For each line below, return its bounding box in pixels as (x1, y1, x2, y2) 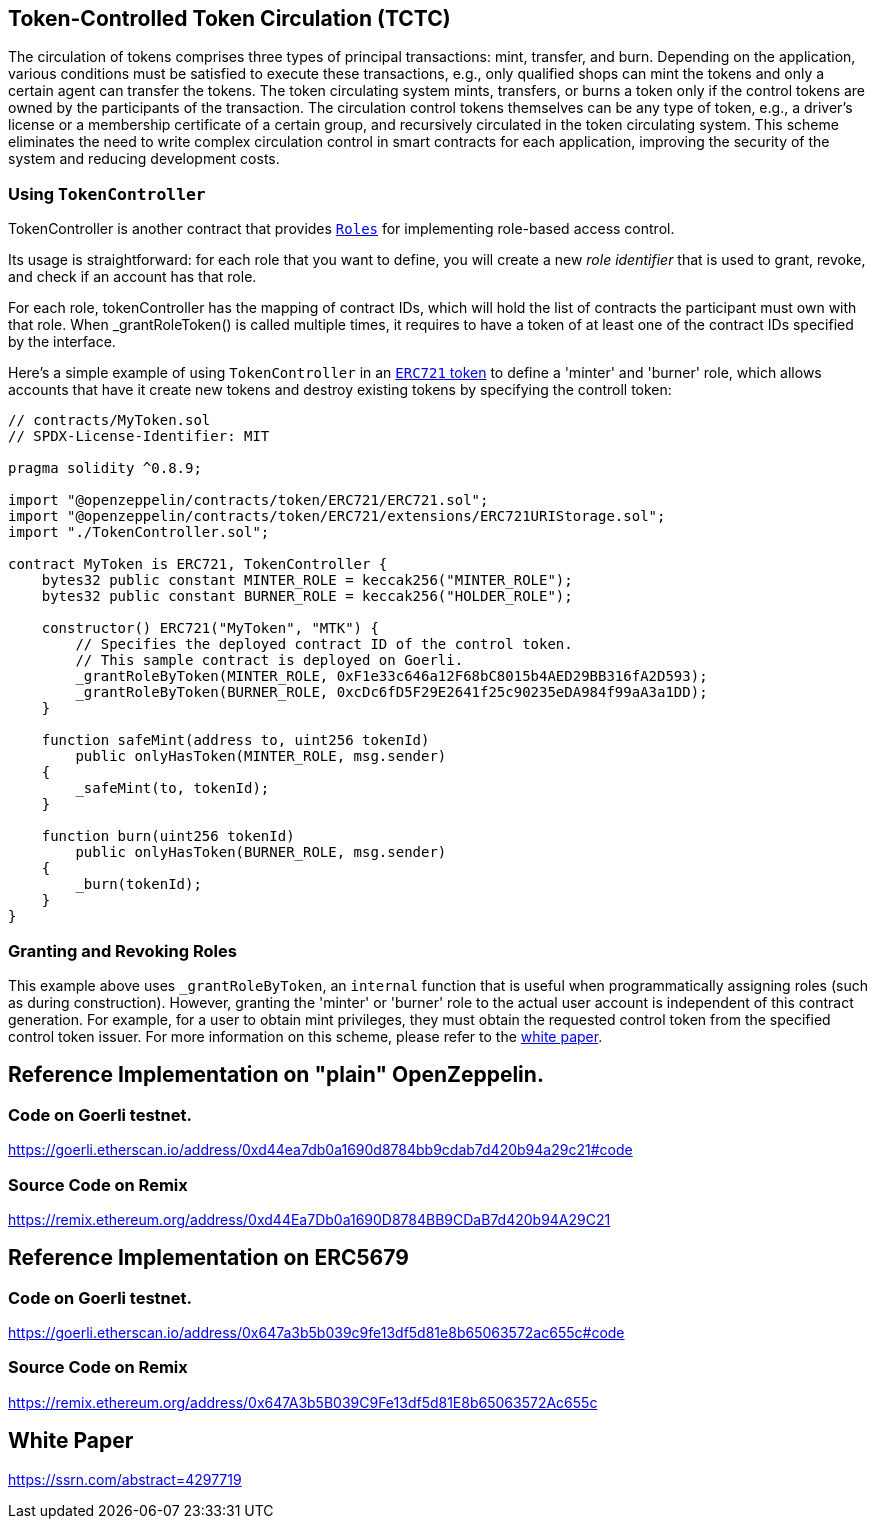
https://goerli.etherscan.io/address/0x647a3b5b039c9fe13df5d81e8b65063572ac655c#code (8, 1324, 625, 1342)
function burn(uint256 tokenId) (41, 828, 295, 845)
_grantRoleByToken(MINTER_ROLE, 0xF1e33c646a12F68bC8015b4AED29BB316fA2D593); (75, 668, 708, 685)
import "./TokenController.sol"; (8, 524, 270, 541)
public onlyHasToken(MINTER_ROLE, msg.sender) (75, 748, 447, 765)
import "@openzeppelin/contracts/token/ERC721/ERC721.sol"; (8, 492, 489, 509)
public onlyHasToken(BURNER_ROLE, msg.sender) (75, 844, 447, 861)
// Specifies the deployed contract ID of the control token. (75, 636, 573, 653)
